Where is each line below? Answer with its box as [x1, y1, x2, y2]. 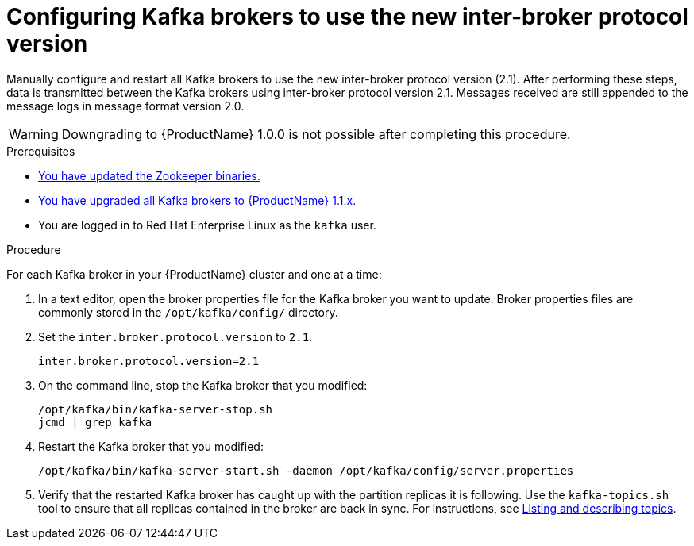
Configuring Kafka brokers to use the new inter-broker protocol [6, 3, 688, 30]
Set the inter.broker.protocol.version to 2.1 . [38, 329, 313, 344]
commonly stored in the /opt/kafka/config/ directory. [38, 305, 338, 319]
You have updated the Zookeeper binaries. [38, 168, 260, 183]
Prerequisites [6, 144, 75, 158]
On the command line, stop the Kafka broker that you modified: [38, 378, 368, 392]
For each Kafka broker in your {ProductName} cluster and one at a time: [6, 267, 382, 281]
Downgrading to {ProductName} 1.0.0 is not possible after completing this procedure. [61, 125, 571, 142]
